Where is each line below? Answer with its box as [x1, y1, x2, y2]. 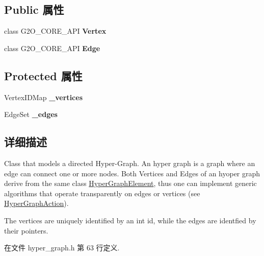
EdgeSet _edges [4, 109, 58, 120]
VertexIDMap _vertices [4, 91, 83, 102]
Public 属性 [4, 2, 64, 17]
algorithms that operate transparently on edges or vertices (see [4, 188, 200, 198]
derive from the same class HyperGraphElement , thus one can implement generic [4, 178, 257, 189]
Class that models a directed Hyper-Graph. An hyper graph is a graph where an [4, 157, 255, 168]
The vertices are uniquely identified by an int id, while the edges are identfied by [4, 215, 256, 225]
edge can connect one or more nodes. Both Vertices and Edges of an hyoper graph [4, 168, 260, 178]
